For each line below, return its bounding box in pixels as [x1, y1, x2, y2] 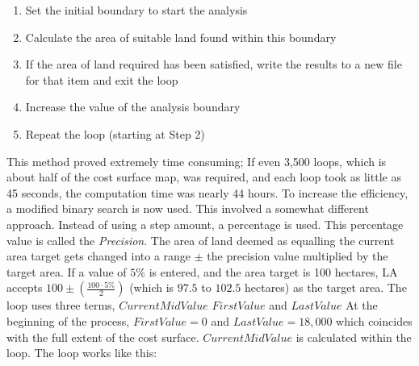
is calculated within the [295, 328, 412, 345]
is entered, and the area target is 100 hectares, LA [149, 263, 398, 280]
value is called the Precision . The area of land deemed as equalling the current [6, 231, 395, 248]
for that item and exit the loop [25, 71, 178, 88]
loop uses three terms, [6, 297, 115, 314]
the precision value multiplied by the [207, 247, 388, 264]
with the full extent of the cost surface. [6, 328, 199, 345]
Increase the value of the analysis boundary [25, 98, 241, 115]
